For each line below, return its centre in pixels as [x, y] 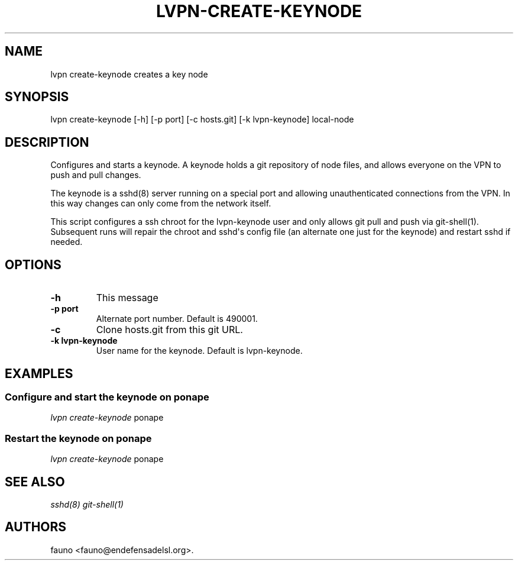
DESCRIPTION [47, 142]
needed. [67, 242]
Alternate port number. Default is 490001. [177, 319]
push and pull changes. [96, 175]
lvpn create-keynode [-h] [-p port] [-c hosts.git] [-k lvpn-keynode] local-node [202, 120]
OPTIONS [33, 264]
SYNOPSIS [37, 97]
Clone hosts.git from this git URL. [169, 330]
